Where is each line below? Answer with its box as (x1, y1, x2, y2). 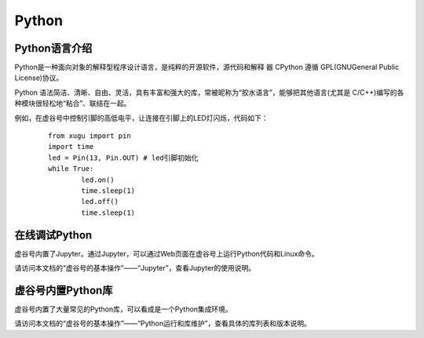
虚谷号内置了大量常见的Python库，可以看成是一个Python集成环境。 (14, 304, 233, 314)
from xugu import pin (48, 132, 131, 140)
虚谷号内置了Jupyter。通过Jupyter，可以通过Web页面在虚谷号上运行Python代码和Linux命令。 (14, 249, 319, 258)
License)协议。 (14, 73, 64, 82)
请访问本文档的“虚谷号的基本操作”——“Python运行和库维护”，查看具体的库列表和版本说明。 (14, 318, 312, 329)
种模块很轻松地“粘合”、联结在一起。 (14, 99, 131, 108)
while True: (48, 165, 94, 173)
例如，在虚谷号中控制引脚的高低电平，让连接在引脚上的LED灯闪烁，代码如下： (14, 113, 269, 122)
